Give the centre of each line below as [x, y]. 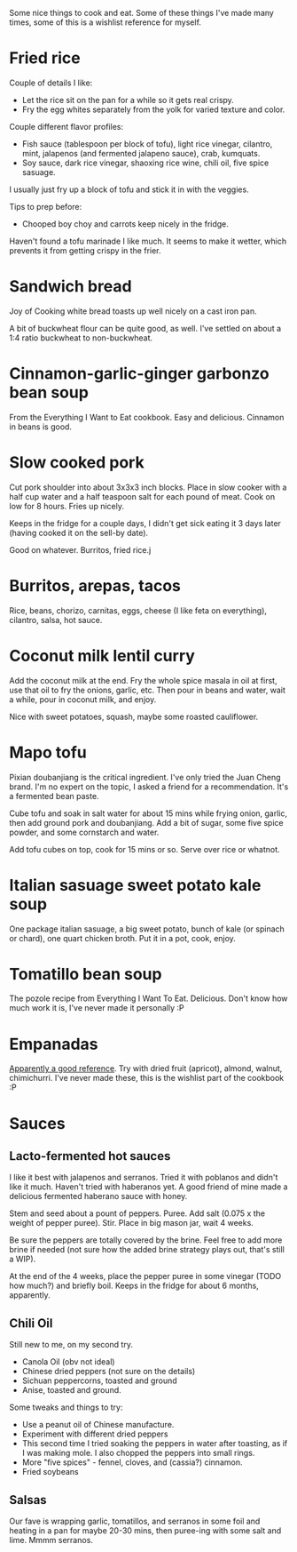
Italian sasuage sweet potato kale [135, 885]
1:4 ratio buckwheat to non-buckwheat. [81, 338]
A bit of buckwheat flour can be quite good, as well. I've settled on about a [145, 328]
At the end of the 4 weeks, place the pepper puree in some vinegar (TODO [145, 1276]
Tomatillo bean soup [86, 974]
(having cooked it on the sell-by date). [79, 532]
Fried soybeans [50, 1472]
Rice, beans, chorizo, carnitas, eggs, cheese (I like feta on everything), [138, 610]
